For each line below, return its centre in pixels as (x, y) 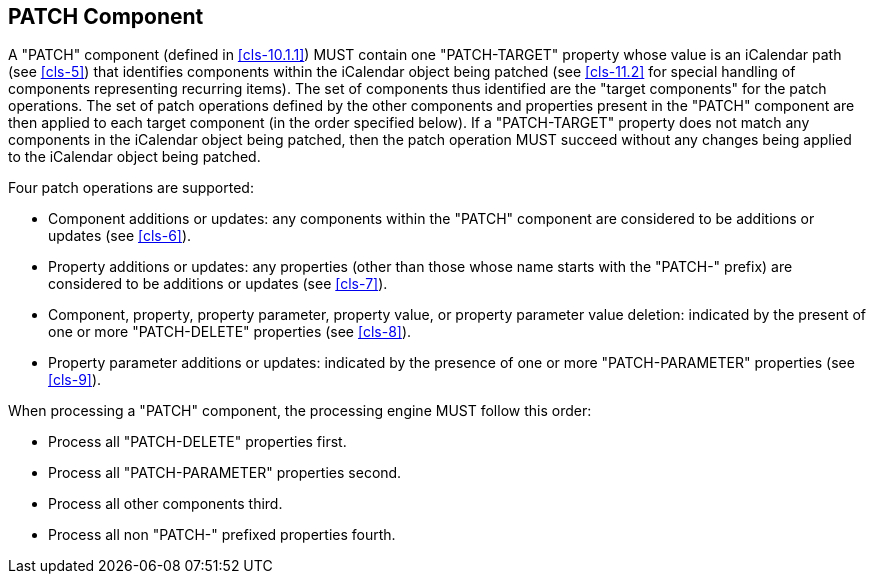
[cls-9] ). (75, 380)
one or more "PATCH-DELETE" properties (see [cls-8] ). (230, 332)
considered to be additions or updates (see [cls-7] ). (218, 284)
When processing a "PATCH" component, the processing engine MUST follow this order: (300, 411)
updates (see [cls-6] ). (120, 236)
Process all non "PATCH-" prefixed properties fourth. (222, 535)
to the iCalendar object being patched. (134, 157)
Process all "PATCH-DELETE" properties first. (197, 442)
